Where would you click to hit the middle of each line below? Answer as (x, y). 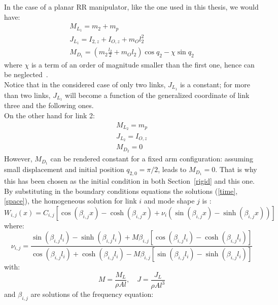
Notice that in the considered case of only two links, (85, 84)
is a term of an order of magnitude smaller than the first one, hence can (143, 64)
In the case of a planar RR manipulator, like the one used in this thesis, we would (131, 7)
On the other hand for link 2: (50, 115)
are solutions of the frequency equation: (92, 294)
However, (18, 159)
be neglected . (26, 74)
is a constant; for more (215, 84)
